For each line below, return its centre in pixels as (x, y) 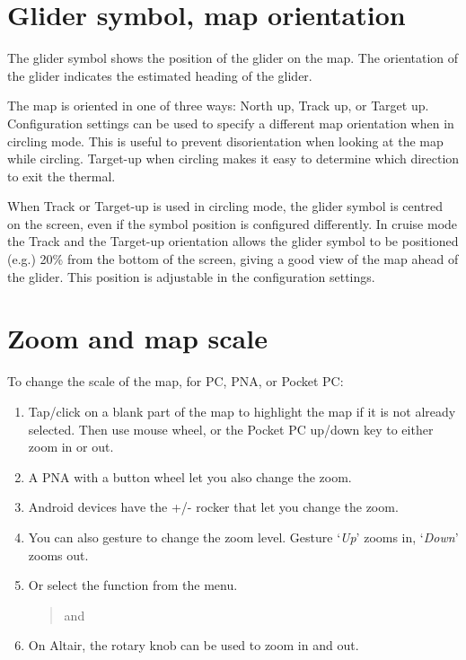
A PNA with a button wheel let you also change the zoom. (190, 476)
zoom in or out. (71, 447)
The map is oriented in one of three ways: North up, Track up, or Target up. (218, 106)
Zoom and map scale (137, 338)
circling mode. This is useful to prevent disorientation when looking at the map (225, 141)
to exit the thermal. (62, 176)
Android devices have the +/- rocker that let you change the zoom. (213, 507)
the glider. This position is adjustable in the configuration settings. (191, 276)
